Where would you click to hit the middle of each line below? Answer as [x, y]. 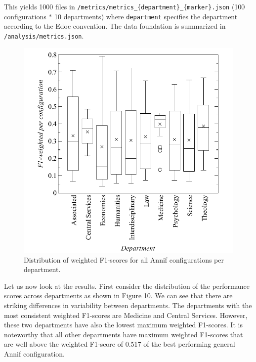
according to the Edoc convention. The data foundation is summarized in [115, 26]
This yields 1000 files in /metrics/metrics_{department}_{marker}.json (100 [125, 6]
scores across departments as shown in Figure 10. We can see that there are [118, 295]
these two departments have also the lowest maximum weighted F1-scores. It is [123, 325]
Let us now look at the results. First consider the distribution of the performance [127, 286]
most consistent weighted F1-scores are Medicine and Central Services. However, [126, 315]
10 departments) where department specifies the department [146, 16]
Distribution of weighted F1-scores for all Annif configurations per [124, 259]
